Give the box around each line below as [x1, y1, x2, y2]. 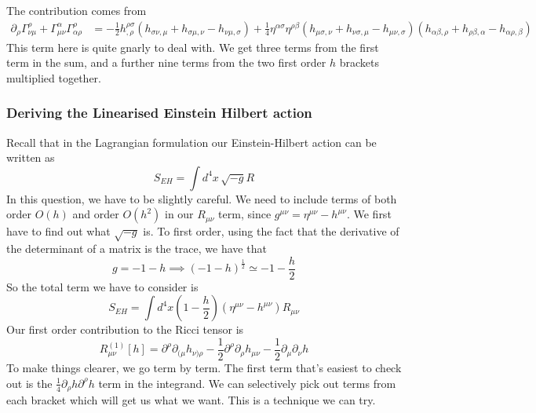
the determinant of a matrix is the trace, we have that [6, 240, 267, 257]
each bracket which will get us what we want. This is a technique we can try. [6, 392, 376, 408]
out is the [6, 375, 53, 391]
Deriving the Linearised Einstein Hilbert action [6, 103, 312, 122]
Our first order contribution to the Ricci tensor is [6, 321, 244, 338]
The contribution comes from [6, 2, 147, 18]
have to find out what [6, 223, 111, 239]
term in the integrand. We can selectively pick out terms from [98, 375, 396, 391]
